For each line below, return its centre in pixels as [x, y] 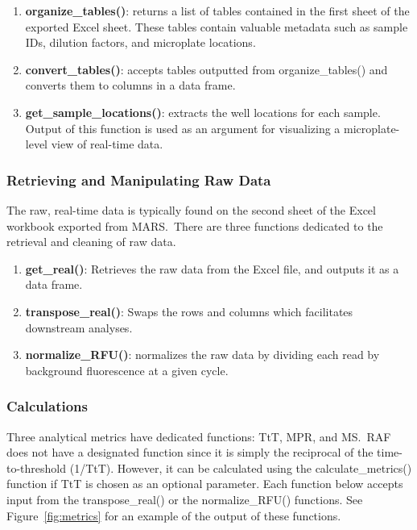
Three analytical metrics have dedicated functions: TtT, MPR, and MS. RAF [199, 436]
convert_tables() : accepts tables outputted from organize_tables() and [206, 69]
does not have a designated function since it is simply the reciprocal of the [190, 452]
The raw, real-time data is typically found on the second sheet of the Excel [191, 209]
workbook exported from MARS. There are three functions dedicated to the [195, 225]
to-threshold [37, 467]
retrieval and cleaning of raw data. [91, 242]
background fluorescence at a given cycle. [127, 370]
